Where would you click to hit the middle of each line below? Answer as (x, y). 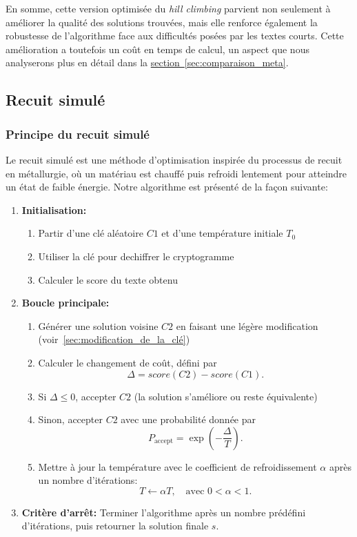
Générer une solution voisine (98, 325)
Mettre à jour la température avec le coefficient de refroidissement (177, 466)
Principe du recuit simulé (78, 134)
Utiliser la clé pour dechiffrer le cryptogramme (136, 256)
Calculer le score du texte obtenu (108, 279)
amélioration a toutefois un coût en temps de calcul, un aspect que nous (157, 49)
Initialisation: (54, 209)
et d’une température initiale (222, 233)
